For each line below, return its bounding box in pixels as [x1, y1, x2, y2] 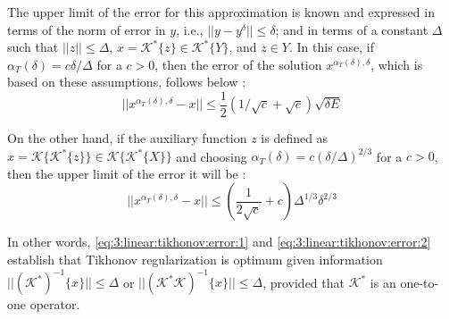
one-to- [400, 273, 439, 290]
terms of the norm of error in [7, 20, 166, 38]
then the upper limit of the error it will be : [7, 164, 246, 182]
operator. [29, 295, 80, 313]
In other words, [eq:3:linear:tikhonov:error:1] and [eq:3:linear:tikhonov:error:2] [7, 232, 431, 251]
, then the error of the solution [154, 55, 322, 73]
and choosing [176, 147, 247, 165]
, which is [370, 55, 423, 73]
